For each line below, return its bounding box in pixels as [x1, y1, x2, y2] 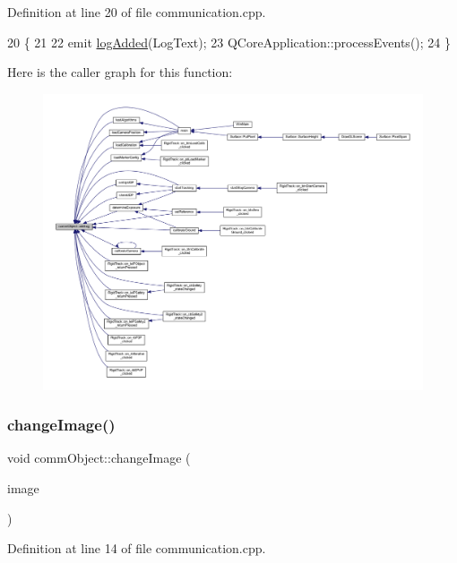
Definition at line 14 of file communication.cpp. [7, 539, 266, 558]
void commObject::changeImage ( [7, 448, 191, 467]
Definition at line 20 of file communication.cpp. [7, 3, 266, 21]
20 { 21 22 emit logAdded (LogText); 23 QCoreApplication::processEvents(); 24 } [7, 32, 451, 51]
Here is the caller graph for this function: [7, 63, 233, 81]
